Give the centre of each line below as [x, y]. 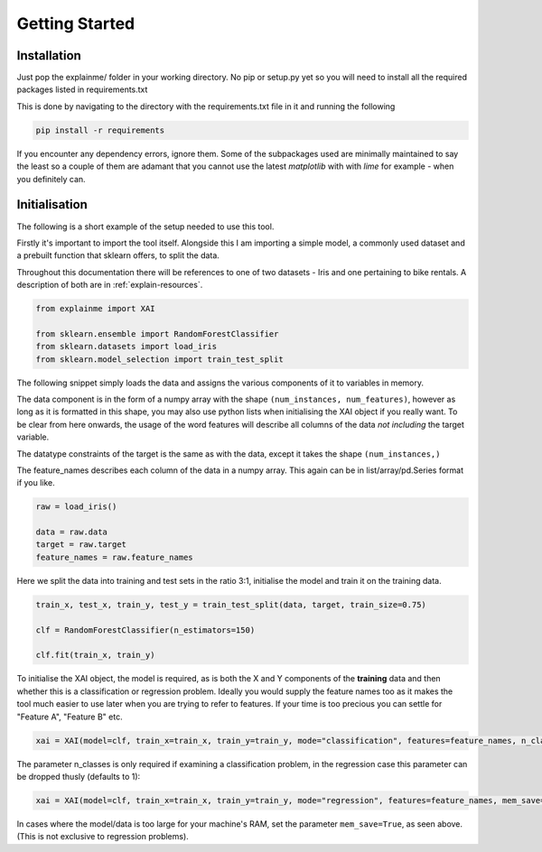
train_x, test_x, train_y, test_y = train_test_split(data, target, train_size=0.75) [231, 604]
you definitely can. [51, 179]
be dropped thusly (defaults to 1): [79, 776]
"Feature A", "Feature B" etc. [70, 717]
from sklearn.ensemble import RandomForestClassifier [157, 333]
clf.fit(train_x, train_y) [95, 655]
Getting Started [76, 23]
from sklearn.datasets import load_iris [126, 347]
